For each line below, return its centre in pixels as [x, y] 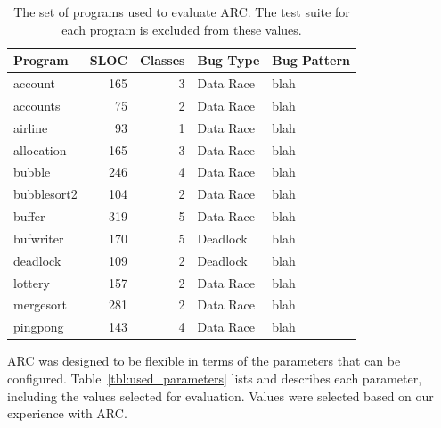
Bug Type [229, 60]
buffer [29, 216]
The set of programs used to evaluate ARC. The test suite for [182, 12]
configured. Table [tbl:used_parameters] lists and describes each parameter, [215, 378]
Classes [163, 60]
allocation [40, 149]
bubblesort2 [45, 194]
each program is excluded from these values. [182, 29]
